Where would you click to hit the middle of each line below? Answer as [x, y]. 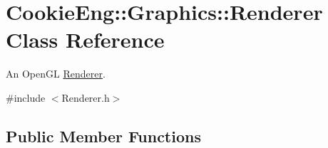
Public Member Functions [103, 136]
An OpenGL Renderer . [56, 74]
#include [26, 97]
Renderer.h [86, 97]
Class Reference [85, 39]
